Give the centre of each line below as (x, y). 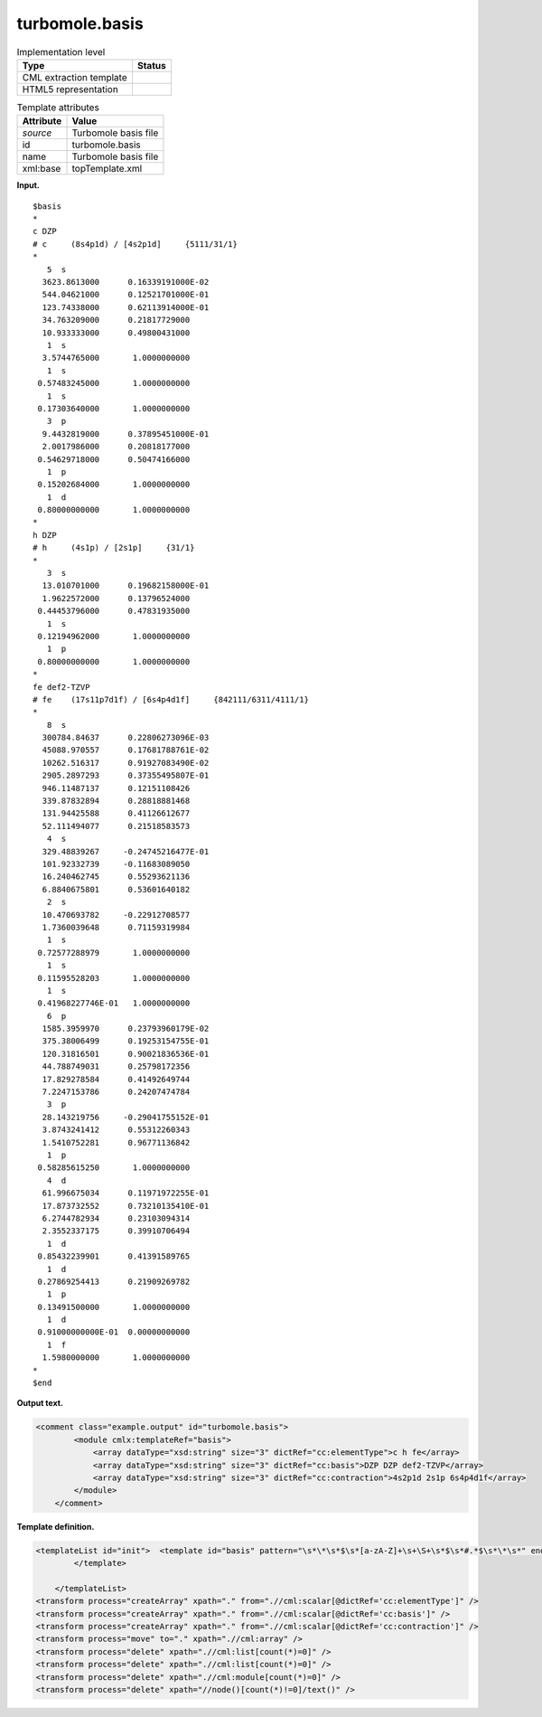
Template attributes (58, 108)
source (37, 133)
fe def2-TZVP (61, 687)
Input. (28, 185)
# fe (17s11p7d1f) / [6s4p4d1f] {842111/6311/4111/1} (171, 699)
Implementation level (61, 52)
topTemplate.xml (107, 169)
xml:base (42, 169)
